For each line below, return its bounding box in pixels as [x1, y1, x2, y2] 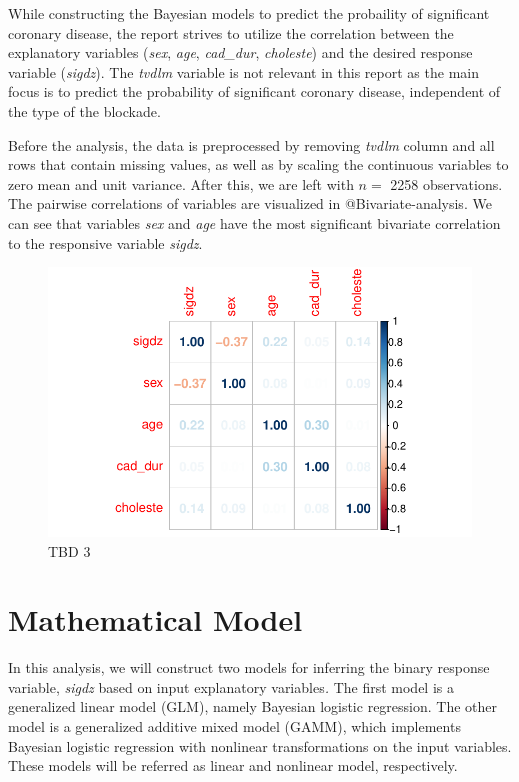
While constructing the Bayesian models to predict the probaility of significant [8, 3, 490, 23]
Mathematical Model [8, 599, 303, 640]
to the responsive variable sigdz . [8, 232, 203, 253]
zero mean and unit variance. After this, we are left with [8, 173, 354, 194]
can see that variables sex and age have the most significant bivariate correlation [8, 212, 501, 233]
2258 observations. [390, 173, 503, 194]
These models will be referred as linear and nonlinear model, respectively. [8, 755, 458, 776]
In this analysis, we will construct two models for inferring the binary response [8, 657, 490, 678]
